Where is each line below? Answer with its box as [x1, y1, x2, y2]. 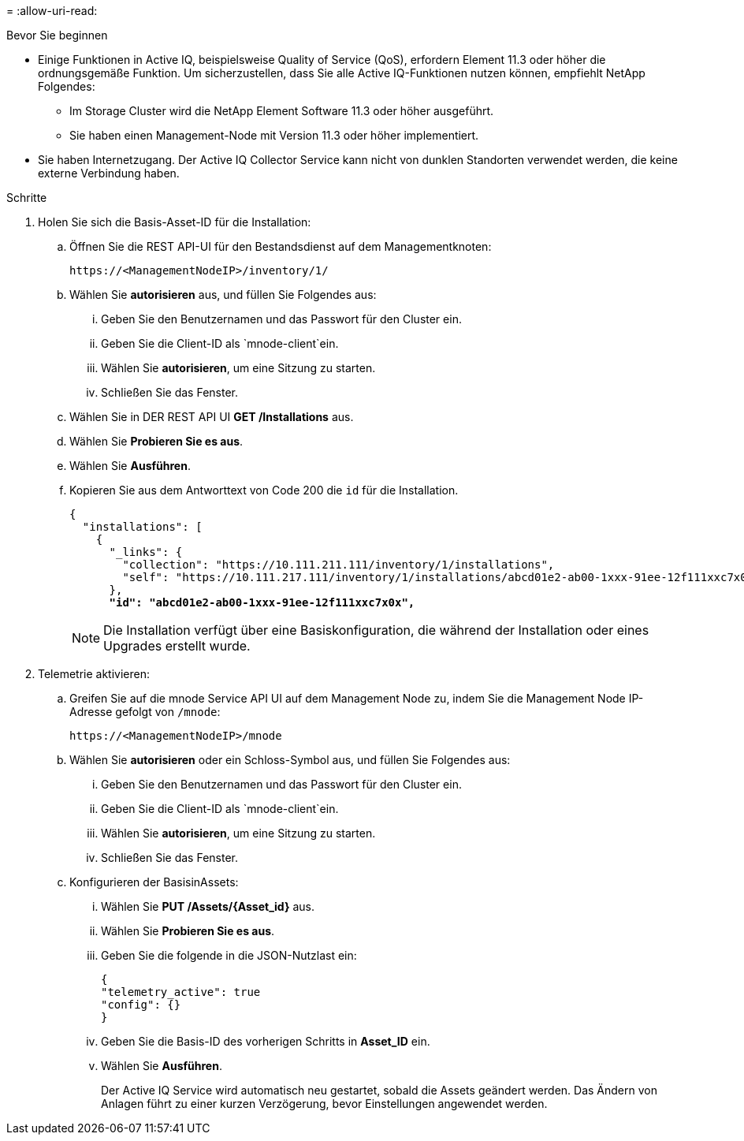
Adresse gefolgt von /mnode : [69, 705, 221, 718]
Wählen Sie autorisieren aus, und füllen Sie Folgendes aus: [69, 288, 377, 301]
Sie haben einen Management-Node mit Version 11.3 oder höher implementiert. [69, 129, 479, 142]
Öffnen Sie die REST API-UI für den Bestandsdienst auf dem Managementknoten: [69, 240, 492, 253]
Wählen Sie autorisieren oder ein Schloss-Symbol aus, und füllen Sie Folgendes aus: [69, 753, 511, 766]
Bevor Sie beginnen [6, 28, 108, 42]
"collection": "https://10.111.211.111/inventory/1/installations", [122, 558, 555, 571]
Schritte [6, 191, 47, 204]
